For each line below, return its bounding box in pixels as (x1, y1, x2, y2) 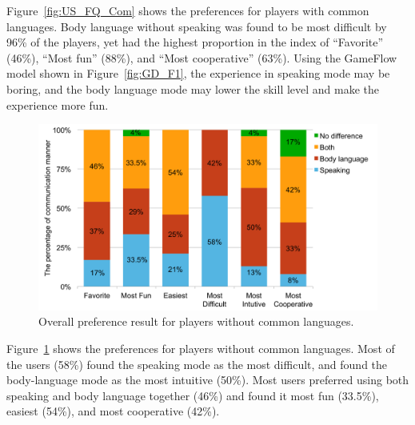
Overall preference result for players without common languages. (38, 313, 354, 330)
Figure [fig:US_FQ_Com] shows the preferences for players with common (6, 2, 369, 18)
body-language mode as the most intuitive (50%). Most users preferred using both (6, 371, 409, 388)
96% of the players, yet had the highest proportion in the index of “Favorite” (6, 34, 384, 50)
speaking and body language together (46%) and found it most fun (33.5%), (6, 387, 379, 403)
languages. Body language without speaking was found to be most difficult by (6, 18, 387, 34)
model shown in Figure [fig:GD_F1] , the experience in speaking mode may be (6, 65, 390, 82)
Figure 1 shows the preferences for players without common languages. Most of (6, 340, 395, 357)
